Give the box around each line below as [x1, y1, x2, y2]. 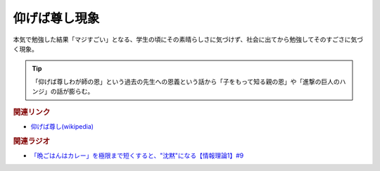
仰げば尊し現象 [13, 11, 100, 26]
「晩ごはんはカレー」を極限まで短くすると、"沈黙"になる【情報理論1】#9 [30, 151, 244, 160]
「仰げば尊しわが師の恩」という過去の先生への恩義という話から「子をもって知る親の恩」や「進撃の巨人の [32, 77, 341, 86]
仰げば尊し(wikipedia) [30, 122, 94, 130]
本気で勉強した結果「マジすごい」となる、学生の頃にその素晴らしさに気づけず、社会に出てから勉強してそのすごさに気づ [13, 35, 364, 44]
